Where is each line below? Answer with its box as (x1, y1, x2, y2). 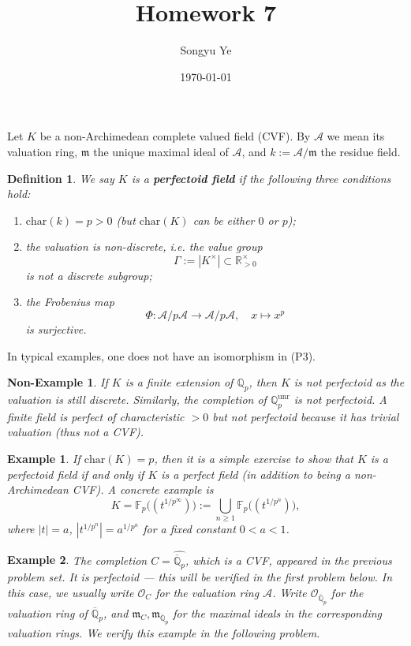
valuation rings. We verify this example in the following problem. (7, 625, 320, 641)
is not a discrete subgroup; (25, 267, 152, 283)
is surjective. (25, 321, 87, 338)
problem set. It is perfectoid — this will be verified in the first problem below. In (7, 569, 393, 585)
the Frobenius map (25, 293, 114, 310)
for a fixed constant (143, 521, 236, 537)
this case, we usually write (7, 584, 134, 600)
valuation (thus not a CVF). (7, 424, 144, 440)
